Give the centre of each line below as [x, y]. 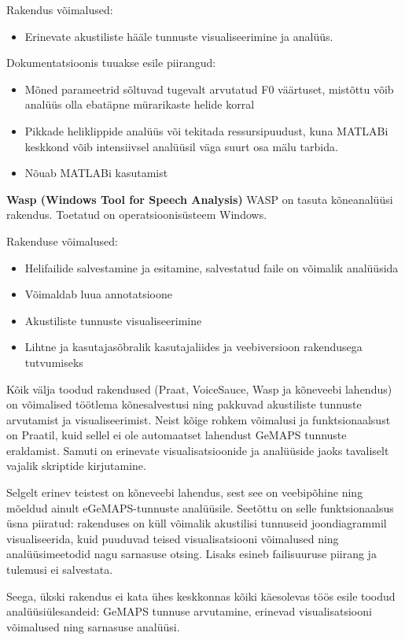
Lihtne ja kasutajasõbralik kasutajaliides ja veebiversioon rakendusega [193, 347]
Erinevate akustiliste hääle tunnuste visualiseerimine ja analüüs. [179, 36]
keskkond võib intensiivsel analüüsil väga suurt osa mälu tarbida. [181, 146]
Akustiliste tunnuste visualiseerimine [113, 320]
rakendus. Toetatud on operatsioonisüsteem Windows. [137, 215]
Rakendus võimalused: [60, 9]
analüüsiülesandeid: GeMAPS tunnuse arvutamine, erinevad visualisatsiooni [189, 611]
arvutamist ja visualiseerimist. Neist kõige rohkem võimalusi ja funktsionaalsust [199, 419]
